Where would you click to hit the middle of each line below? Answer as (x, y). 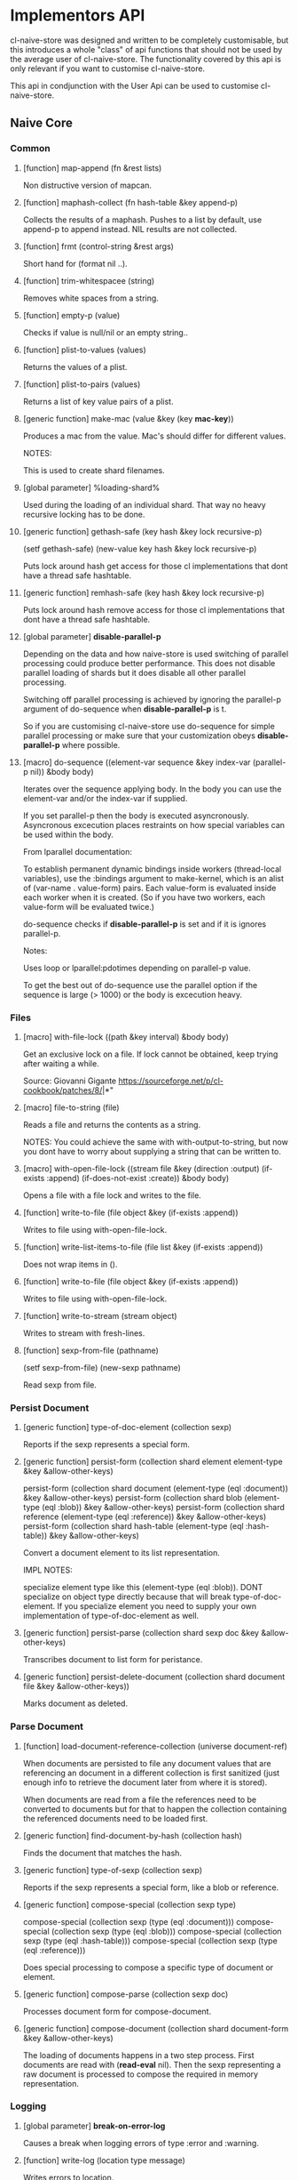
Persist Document (50, 1408)
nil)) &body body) (62, 771)
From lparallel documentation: (77, 851)
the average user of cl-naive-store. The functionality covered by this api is (146, 59)
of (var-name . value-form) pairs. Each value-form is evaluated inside (149, 888)
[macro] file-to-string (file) (71, 1107)
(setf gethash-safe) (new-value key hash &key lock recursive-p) (140, 549)
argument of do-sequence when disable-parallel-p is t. (125, 709)
